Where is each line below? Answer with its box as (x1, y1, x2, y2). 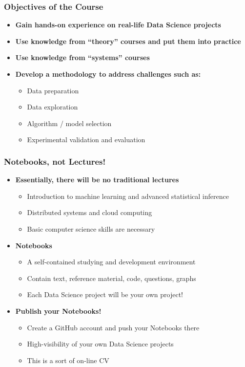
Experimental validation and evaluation (27, 134, 145, 145)
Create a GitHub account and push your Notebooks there (27, 322, 200, 332)
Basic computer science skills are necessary (27, 223, 155, 234)
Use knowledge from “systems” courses (15, 52, 150, 63)
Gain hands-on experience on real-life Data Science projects (15, 20, 221, 30)
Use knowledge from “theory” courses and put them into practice (15, 36, 241, 46)
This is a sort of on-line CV (27, 355, 109, 365)
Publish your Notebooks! (15, 305, 102, 316)
